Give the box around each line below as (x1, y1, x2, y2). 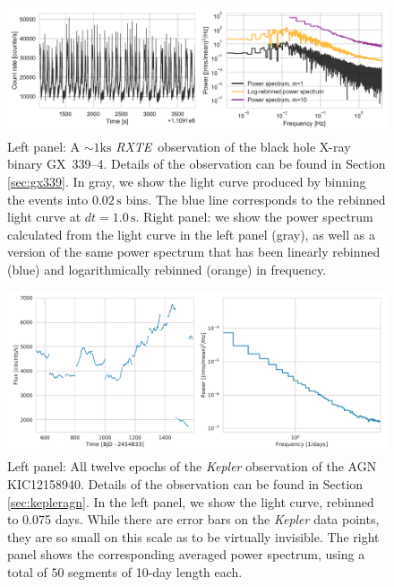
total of (7, 563, 47, 582)
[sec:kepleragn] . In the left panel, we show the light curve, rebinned (7, 492, 374, 511)
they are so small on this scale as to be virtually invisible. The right (7, 527, 380, 546)
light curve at (7, 207, 81, 226)
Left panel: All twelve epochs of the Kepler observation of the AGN (7, 457, 377, 476)
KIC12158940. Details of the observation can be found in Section (7, 475, 364, 494)
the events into (7, 189, 89, 208)
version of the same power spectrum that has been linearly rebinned (7, 242, 381, 261)
